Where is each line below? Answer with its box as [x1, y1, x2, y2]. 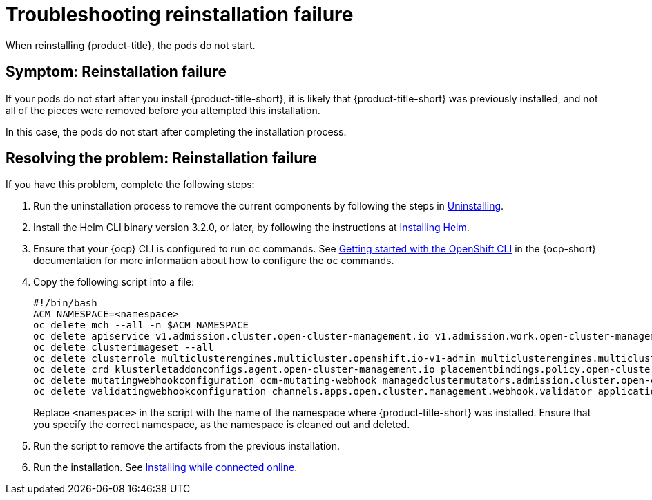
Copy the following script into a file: [33, 276, 195, 288]
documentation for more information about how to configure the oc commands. [33, 254, 394, 267]
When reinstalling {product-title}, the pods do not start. [6, 39, 256, 51]
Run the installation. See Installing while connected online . [33, 461, 298, 474]
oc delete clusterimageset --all [33, 342, 214, 353]
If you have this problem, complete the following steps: [6, 178, 255, 191]
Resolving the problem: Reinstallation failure [6, 149, 317, 167]
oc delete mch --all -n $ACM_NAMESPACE [33, 320, 249, 331]
